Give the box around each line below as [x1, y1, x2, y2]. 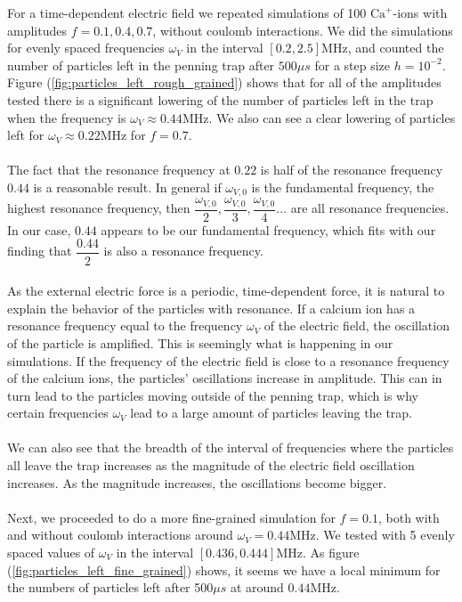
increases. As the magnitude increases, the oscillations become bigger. [7, 473, 387, 492]
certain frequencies [7, 403, 109, 422]
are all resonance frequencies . [290, 199, 450, 217]
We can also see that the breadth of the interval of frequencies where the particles [7, 438, 454, 457]
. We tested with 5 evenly [315, 525, 455, 544]
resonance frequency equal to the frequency [7, 316, 243, 335]
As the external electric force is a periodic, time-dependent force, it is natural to [7, 281, 445, 300]
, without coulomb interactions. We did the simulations [152, 20, 453, 39]
